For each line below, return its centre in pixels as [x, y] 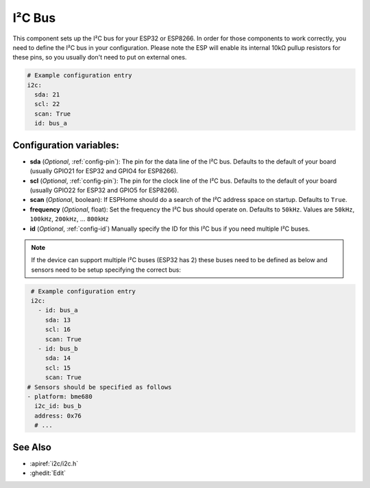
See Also [32, 447]
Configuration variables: [66, 145]
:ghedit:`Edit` [48, 473]
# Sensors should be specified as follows [99, 387]
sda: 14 [58, 358]
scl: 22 [47, 104]
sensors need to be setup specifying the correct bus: [106, 270]
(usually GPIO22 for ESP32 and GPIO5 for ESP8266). [104, 190]
